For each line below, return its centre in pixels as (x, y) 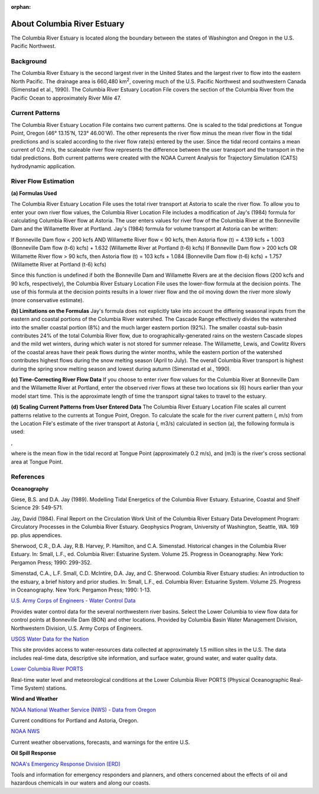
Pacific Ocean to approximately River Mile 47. (66, 98)
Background (29, 61)
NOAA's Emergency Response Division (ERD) (66, 764)
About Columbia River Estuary (68, 24)
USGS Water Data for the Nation (50, 639)
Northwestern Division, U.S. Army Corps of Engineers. (77, 628)
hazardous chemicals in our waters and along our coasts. (81, 783)
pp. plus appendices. (36, 535)
